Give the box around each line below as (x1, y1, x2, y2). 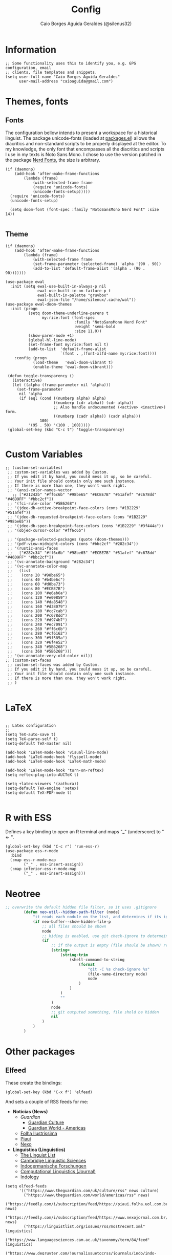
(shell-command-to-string (69, 957, 125, 962)
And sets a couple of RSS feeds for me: (5, 1098, 89, 1105)
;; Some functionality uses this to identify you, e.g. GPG (5, 60, 137, 66)
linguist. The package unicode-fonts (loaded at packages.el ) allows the (5, 135, 156, 141)
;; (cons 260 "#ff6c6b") (7, 626, 68, 632)
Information (5, 44, 56, 55)
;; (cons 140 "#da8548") (7, 600, 68, 605)
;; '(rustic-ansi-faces (7, 546, 58, 551)
